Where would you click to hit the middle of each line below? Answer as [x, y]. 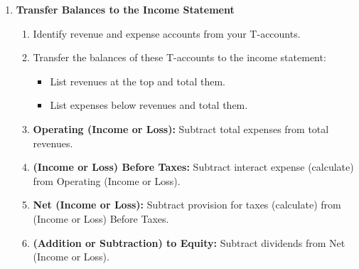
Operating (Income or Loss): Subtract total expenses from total [181, 128]
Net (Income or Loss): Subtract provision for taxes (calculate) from [187, 205]
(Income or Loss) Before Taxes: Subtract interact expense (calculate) [193, 167]
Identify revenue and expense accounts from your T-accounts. [167, 33]
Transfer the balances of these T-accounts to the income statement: [179, 57]
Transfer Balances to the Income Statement [125, 9]
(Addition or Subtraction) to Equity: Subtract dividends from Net [189, 242]
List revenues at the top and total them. [138, 81]
